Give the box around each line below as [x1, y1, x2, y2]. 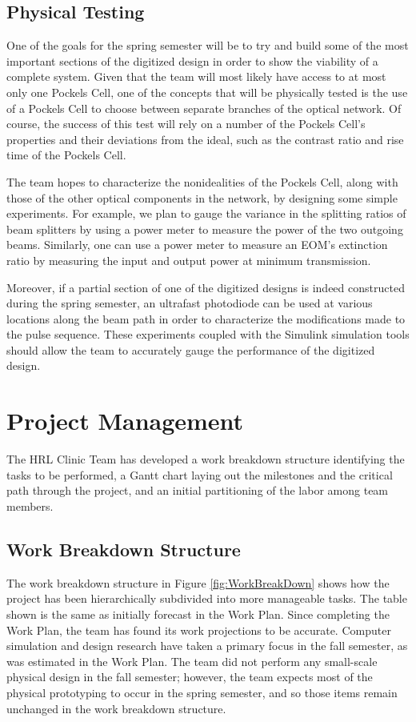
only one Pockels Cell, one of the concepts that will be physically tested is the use [6, 83, 408, 100]
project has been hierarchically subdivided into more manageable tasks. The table [6, 590, 407, 607]
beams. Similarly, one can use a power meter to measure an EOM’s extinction [6, 236, 388, 253]
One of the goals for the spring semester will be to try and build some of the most [6, 37, 409, 54]
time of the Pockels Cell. [6, 146, 126, 163]
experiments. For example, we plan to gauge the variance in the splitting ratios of [6, 205, 406, 222]
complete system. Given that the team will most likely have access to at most [6, 68, 386, 85]
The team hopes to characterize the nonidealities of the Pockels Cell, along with [6, 173, 398, 190]
